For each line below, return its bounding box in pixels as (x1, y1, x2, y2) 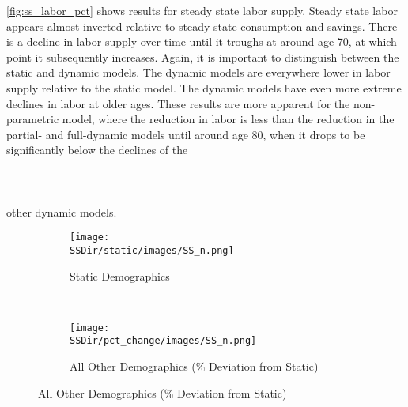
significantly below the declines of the (6, 141, 188, 158)
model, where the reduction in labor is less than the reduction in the (62, 111, 395, 127)
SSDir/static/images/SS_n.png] (70, 244, 234, 256)
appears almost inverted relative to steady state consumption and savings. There (6, 17, 398, 34)
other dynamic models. (6, 203, 117, 220)
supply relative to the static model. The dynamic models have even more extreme (6, 79, 402, 96)
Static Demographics (70, 267, 170, 284)
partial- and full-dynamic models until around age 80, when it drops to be (6, 126, 365, 142)
